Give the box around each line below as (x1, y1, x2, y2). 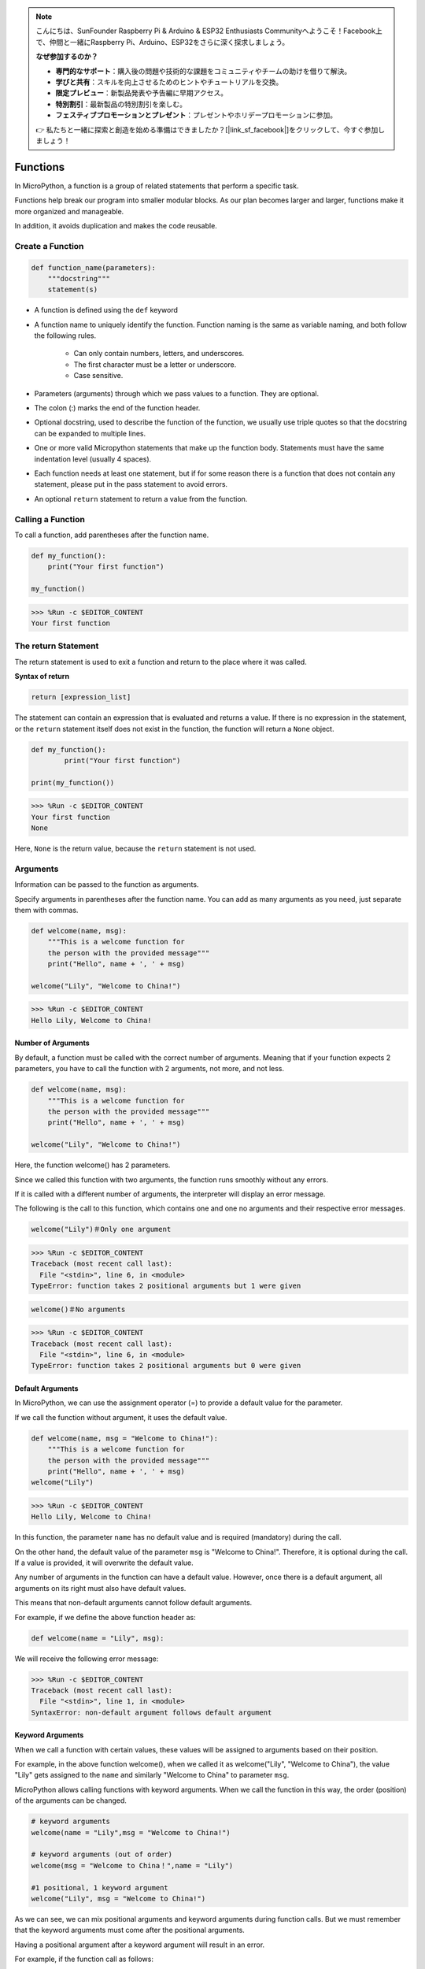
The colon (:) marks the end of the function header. (34, 403, 201, 413)
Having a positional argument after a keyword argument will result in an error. (14, 1940, 265, 1949)
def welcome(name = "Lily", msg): (31, 1633, 164, 1642)
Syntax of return (14, 672, 70, 681)
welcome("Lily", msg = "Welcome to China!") (31, 1894, 206, 1903)
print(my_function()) (31, 778, 115, 787)
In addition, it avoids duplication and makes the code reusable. (14, 221, 218, 230)
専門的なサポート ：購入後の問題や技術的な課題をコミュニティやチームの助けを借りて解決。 (55, 66, 352, 76)
